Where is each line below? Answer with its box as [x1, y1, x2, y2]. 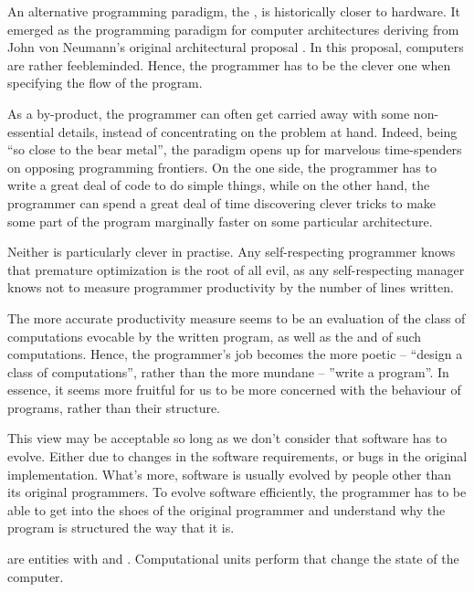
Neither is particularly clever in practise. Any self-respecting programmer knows [7, 242, 456, 261]
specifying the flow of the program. [7, 73, 203, 92]
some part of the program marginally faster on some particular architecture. [7, 211, 433, 230]
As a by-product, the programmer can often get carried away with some [7, 103, 410, 122]
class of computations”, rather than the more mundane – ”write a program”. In [7, 362, 449, 381]
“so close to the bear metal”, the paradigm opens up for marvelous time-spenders [7, 140, 462, 159]
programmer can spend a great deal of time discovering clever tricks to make [7, 193, 437, 212]
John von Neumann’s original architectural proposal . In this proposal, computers [7, 37, 464, 57]
